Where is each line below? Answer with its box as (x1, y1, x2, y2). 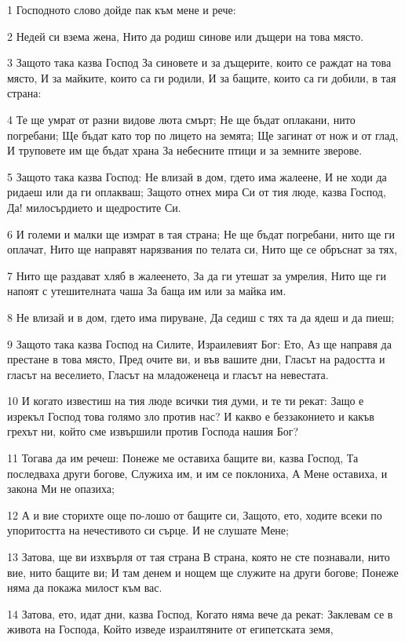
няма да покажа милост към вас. (7, 579, 162, 596)
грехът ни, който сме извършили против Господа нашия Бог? (7, 423, 299, 440)
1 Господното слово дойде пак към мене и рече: (7, 2, 236, 17)
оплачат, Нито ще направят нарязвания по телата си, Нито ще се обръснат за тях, (7, 241, 398, 257)
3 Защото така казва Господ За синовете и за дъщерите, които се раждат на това (7, 54, 392, 71)
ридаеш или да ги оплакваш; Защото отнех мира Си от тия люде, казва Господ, (7, 184, 386, 200)
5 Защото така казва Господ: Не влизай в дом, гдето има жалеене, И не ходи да (7, 168, 387, 184)
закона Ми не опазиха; (7, 480, 115, 497)
